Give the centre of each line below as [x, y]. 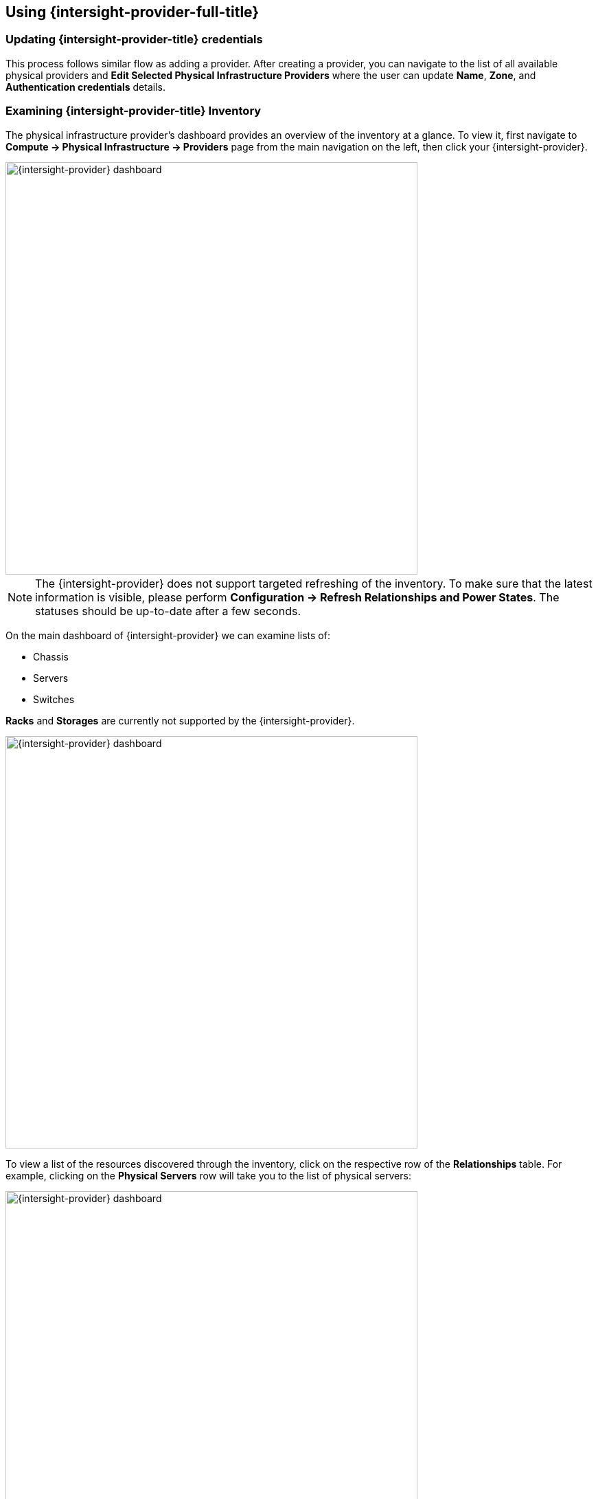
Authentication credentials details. [85, 87]
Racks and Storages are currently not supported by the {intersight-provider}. [180, 720]
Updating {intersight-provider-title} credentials [134, 40]
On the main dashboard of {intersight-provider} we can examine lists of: [168, 635]
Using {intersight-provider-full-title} [133, 12]
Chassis [51, 656]
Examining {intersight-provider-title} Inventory [134, 111]
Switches [54, 699]
